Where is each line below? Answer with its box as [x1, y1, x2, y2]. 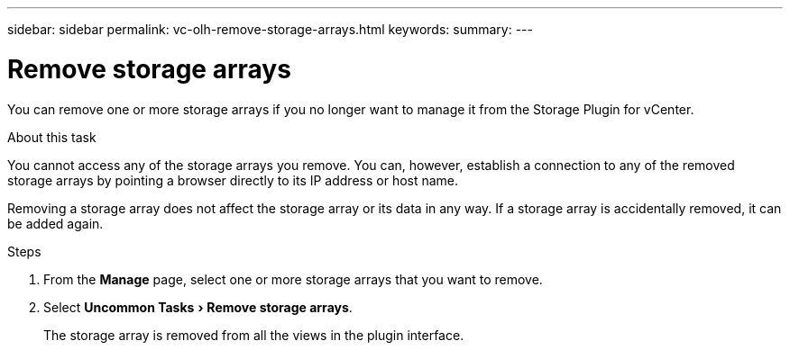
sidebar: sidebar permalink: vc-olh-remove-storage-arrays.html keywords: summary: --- [7, 22, 533, 37]
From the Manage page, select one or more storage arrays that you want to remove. [43, 271, 543, 287]
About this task [7, 129, 96, 145]
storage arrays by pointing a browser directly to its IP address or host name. [7, 172, 459, 188]
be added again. [7, 215, 104, 231]
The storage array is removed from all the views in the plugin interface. [43, 327, 464, 343]
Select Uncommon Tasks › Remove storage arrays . [43, 299, 353, 315]
